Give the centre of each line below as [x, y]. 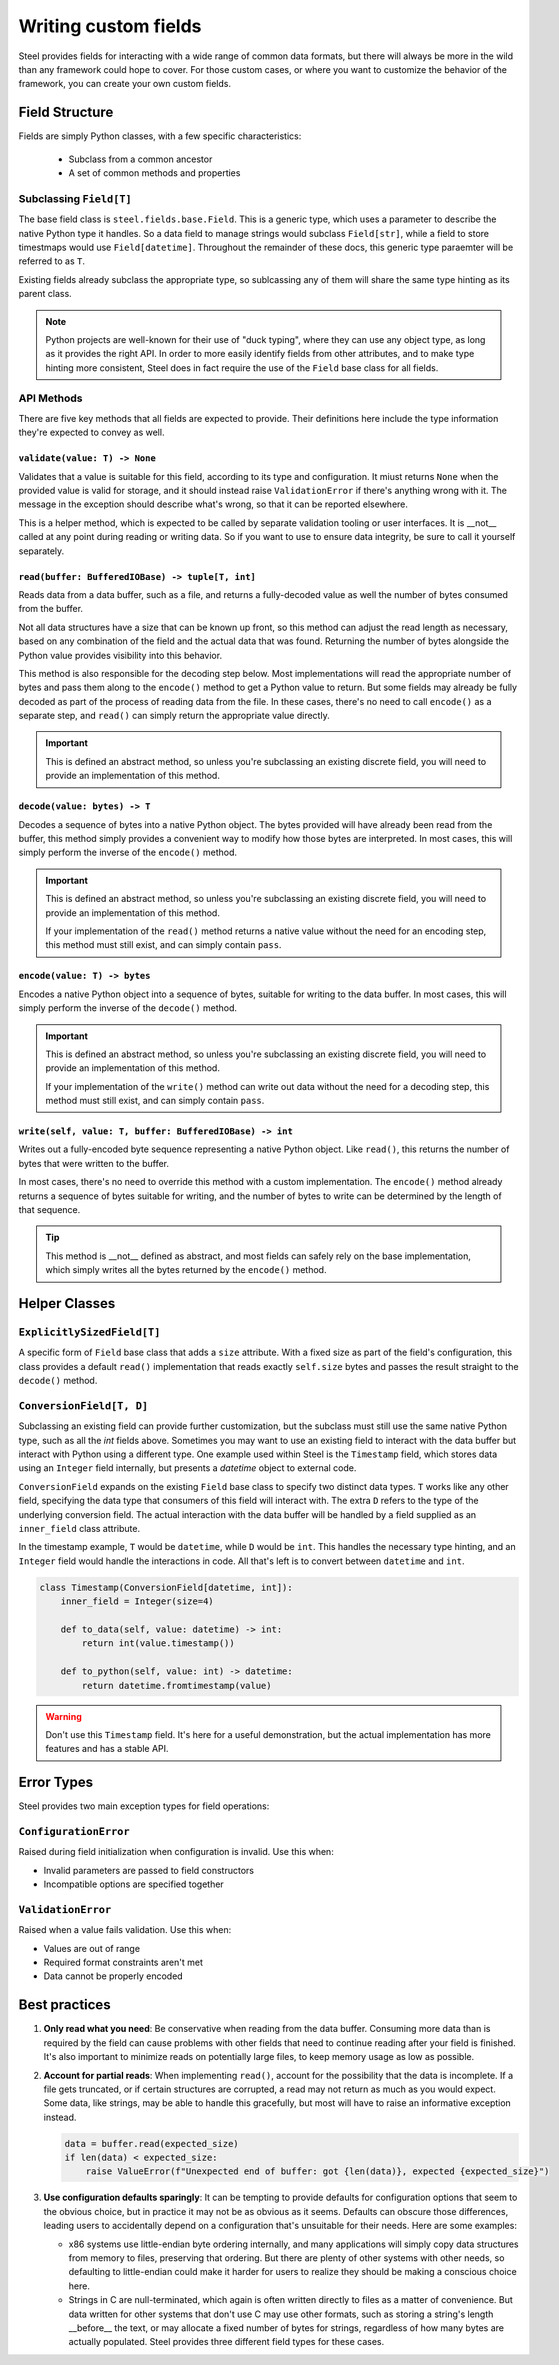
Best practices [64, 2005]
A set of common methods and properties [154, 173]
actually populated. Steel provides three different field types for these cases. [226, 2342]
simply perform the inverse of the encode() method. [128, 852]
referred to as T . [51, 261]
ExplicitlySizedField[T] [89, 1332]
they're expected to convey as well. [91, 432]
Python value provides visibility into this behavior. [120, 655]
